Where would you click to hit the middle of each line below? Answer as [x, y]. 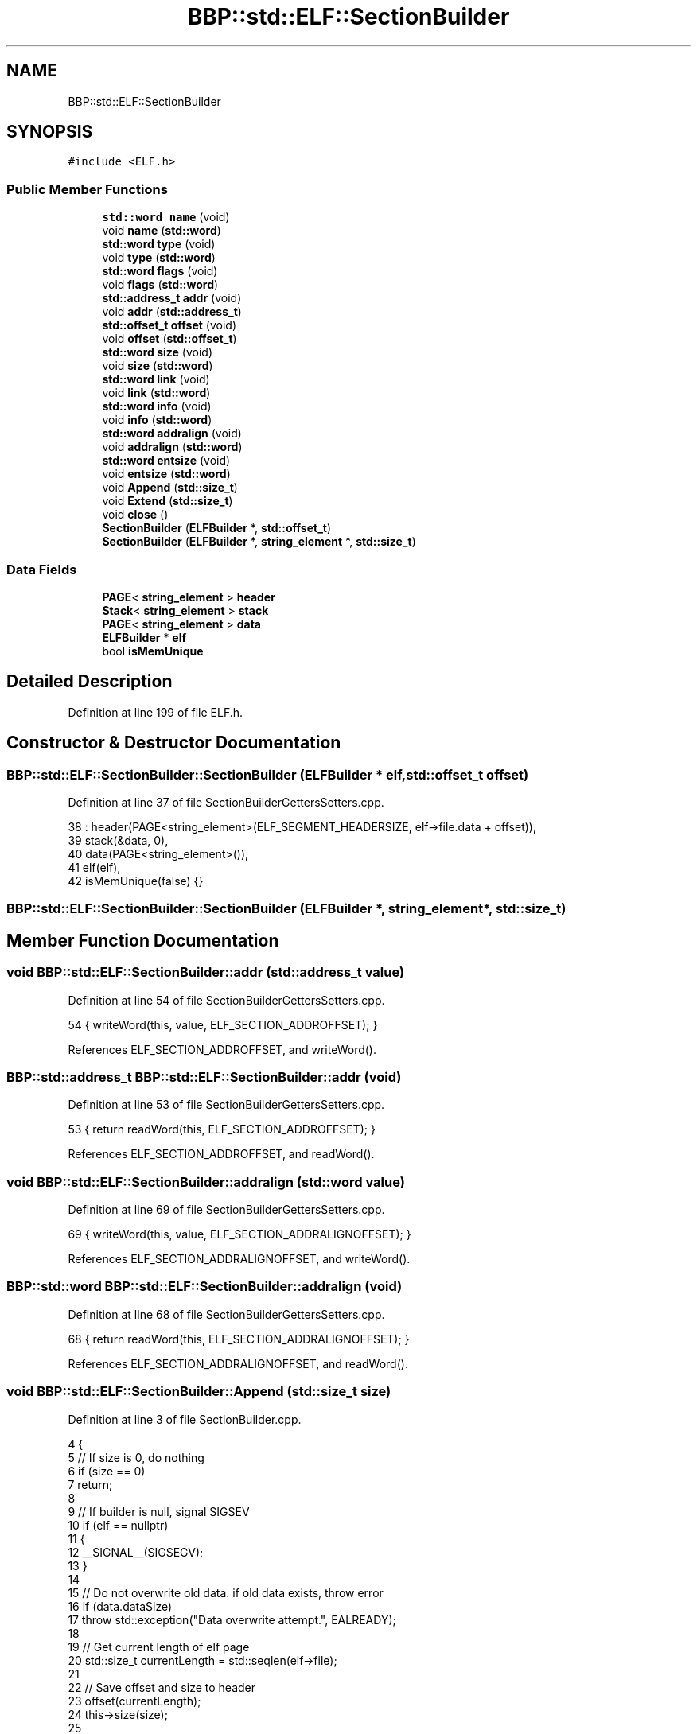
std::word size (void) [158, 352]
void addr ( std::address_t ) [172, 312]
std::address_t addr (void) [172, 298]
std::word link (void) [156, 379]
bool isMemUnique [153, 651]
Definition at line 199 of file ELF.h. [156, 712]
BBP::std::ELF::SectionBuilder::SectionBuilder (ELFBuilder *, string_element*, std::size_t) [286, 909]
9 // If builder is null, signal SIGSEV [159, 1511]
